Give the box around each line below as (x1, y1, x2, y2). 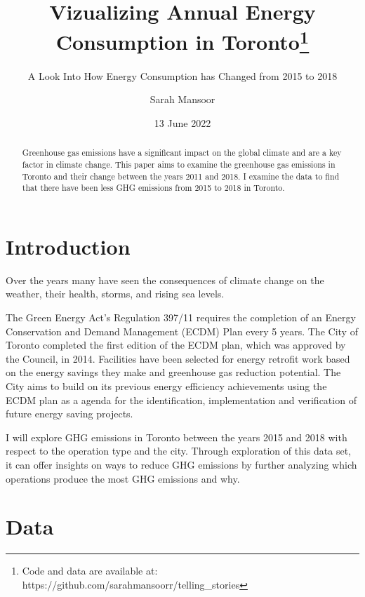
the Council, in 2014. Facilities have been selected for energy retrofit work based (6, 351, 350, 365)
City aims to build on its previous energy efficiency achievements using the (6, 378, 327, 393)
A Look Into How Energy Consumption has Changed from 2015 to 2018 (27, 68, 338, 83)
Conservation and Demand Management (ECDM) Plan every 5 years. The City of (6, 323, 358, 338)
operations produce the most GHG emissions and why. (6, 471, 240, 485)
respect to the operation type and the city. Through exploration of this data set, (6, 443, 351, 458)
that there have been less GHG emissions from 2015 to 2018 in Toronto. (22, 182, 285, 194)
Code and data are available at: (22, 563, 158, 578)
